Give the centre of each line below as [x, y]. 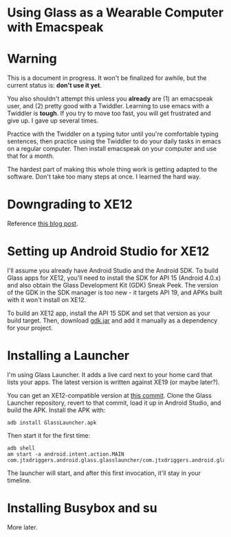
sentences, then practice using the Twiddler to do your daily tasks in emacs [114, 141]
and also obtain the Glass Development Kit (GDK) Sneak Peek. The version [113, 285]
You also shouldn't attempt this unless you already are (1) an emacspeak [110, 99]
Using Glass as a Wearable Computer [115, 13]
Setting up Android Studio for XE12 [108, 251]
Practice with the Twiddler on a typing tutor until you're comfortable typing [113, 134]
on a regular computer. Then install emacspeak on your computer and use [112, 149]
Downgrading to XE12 [70, 204]
